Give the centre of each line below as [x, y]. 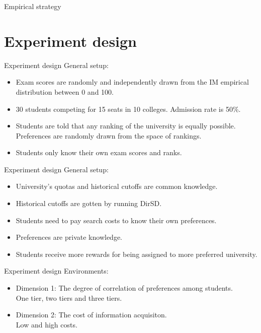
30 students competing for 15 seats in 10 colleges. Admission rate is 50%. [128, 109]
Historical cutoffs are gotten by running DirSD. [89, 203]
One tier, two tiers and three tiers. [69, 297]
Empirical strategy [33, 6]
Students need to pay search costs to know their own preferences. [116, 220]
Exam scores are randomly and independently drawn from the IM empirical [132, 82]
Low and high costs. [47, 324]
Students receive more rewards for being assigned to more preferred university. [137, 254]
